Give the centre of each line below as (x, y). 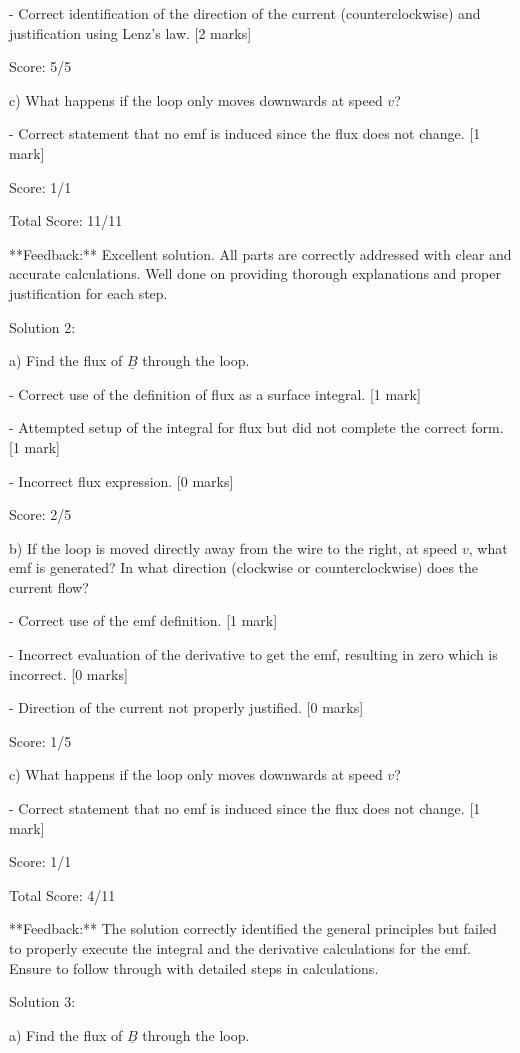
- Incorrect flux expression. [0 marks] (121, 480)
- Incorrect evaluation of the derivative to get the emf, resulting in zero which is (253, 654)
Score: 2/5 (40, 514)
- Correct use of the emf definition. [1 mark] (143, 620)
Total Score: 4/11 (62, 894)
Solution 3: (42, 1001)
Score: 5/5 (40, 66)
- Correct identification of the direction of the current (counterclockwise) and (245, 13)
